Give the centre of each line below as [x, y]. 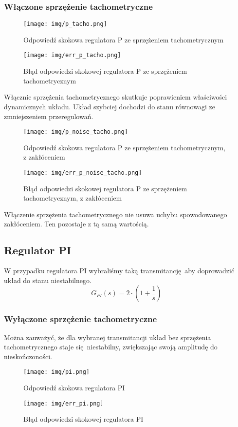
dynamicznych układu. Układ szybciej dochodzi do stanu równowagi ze [110, 106]
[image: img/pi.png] [57, 372]
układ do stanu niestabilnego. [48, 280]
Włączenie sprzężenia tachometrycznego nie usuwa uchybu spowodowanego [116, 214]
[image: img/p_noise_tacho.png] [76, 132]
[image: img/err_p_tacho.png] [72, 55]
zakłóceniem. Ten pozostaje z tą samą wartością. [76, 224]
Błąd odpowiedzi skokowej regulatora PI [83, 419]
